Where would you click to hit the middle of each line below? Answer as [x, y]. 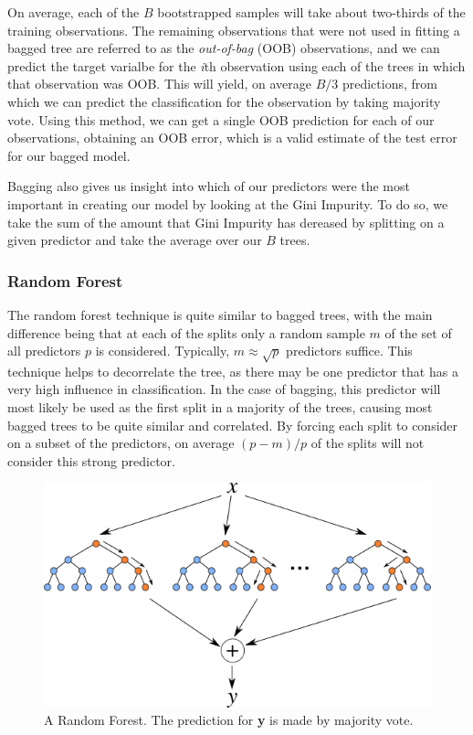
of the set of [418, 332]
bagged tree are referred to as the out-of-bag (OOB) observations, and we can [224, 48]
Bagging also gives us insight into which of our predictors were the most [209, 186]
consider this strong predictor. [91, 460]
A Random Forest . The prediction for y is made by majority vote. [229, 720]
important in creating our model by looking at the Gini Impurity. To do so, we [228, 203]
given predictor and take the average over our [135, 240]
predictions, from [389, 84]
